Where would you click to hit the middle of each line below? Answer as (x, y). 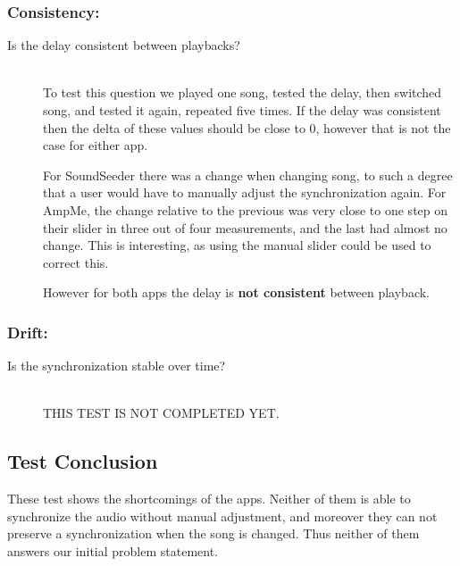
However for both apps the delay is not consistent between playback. (237, 292)
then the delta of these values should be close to (174, 127)
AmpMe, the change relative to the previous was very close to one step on (246, 209)
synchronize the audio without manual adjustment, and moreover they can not (222, 516)
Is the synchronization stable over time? (117, 366)
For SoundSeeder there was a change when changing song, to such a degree (248, 175)
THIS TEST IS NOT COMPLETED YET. (161, 413)
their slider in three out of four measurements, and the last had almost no (245, 227)
